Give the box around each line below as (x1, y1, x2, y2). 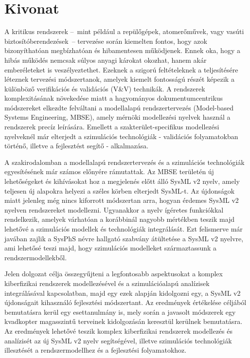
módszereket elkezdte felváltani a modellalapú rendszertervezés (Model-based (4, 102, 233, 112)
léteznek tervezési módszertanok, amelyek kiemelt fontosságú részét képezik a (4, 74, 234, 84)
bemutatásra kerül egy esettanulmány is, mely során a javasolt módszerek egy (4, 306, 236, 317)
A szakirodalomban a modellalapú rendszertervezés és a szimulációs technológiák (4, 157, 245, 167)
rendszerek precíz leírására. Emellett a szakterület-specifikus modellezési (4, 122, 219, 132)
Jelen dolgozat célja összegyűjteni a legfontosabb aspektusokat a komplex (4, 268, 223, 279)
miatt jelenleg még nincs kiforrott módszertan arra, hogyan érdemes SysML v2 (4, 195, 239, 205)
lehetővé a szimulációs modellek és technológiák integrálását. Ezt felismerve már (4, 224, 243, 233)
